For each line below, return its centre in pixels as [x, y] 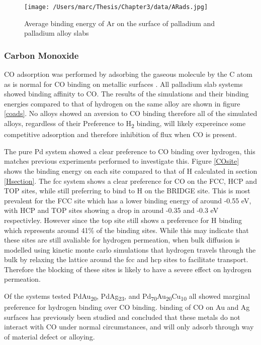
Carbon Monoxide [41, 55]
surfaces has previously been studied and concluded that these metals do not [122, 317]
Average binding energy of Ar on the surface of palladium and [120, 23]
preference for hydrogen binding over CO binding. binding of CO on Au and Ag [127, 307]
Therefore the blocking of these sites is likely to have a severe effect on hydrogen [128, 269]
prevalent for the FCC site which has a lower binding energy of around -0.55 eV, [128, 200]
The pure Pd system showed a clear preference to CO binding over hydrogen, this [130, 151]
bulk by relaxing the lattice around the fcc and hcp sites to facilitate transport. [126, 259]
